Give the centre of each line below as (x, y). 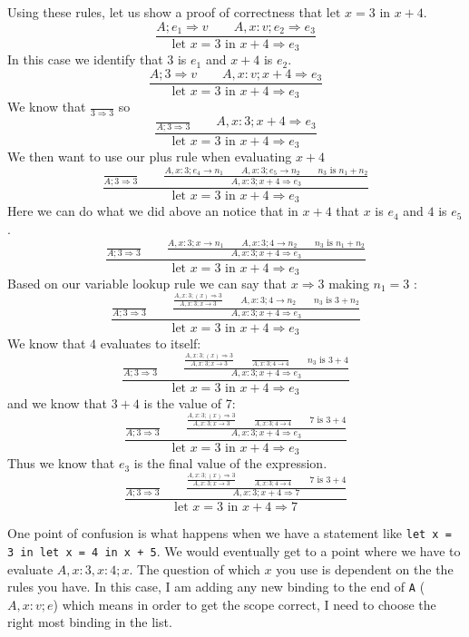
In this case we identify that (85, 59)
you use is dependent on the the (365, 568)
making (349, 284)
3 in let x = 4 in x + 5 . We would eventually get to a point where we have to (234, 550)
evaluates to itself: (151, 343)
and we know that (58, 403)
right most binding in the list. (90, 622)
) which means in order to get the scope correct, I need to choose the (244, 604)
